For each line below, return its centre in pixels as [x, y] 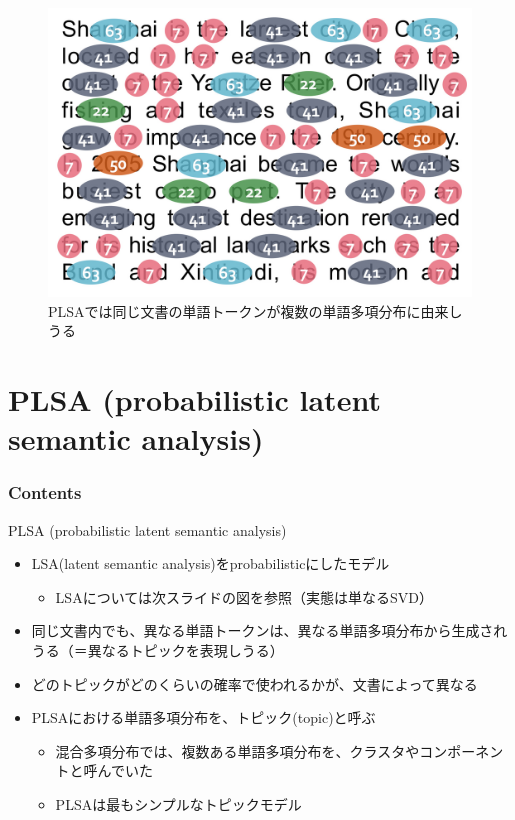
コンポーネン [461, 750]
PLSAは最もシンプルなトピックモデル [178, 803]
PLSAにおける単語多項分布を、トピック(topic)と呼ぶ [203, 717]
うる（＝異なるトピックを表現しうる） [157, 649]
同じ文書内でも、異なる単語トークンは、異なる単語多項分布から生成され [269, 630]
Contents [45, 492]
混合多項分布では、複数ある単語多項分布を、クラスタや [237, 750]
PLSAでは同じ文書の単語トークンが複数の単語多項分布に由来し [255, 310]
